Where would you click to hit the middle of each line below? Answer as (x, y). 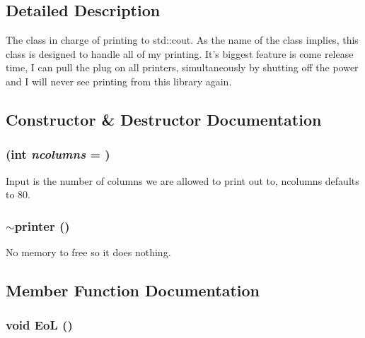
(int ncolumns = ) (58, 154)
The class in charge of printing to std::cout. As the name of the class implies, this (182, 40)
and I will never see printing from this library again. (119, 81)
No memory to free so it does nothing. (88, 252)
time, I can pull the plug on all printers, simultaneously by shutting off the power (182, 67)
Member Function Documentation (133, 290)
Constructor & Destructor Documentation (164, 119)
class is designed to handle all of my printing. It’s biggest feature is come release (180, 53)
